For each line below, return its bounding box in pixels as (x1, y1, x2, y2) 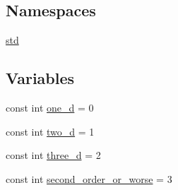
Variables (6, 67, 75, 89)
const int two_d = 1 (6, 124, 95, 138)
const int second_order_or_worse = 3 (6, 171, 172, 186)
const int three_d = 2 (6, 148, 101, 162)
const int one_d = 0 (6, 100, 94, 114)
